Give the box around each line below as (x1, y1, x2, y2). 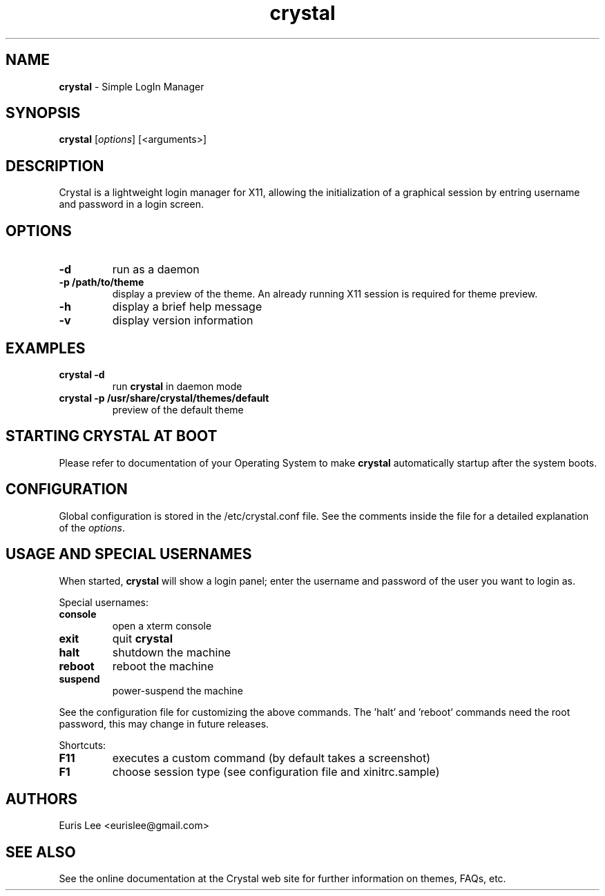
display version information (112, 313, 253, 328)
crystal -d (59, 368, 105, 380)
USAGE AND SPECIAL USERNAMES (6, 545, 252, 563)
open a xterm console (112, 619, 212, 632)
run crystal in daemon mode (112, 380, 242, 392)
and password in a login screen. (59, 198, 204, 211)
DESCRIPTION (6, 157, 104, 175)
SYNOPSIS (6, 104, 81, 122)
